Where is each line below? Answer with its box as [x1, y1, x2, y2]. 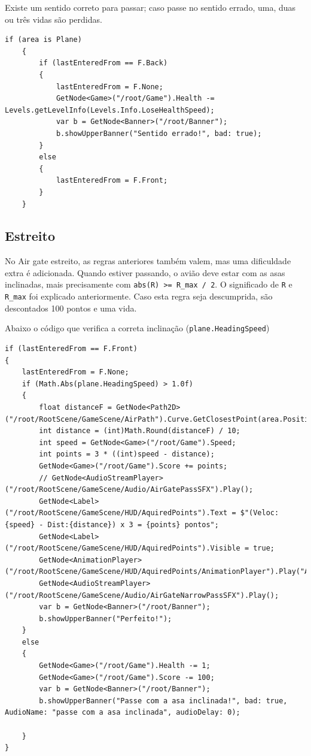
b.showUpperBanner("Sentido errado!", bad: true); [56, 129, 262, 138]
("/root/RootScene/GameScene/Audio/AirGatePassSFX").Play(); [5, 485, 254, 494]
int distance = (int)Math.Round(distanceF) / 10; [39, 427, 240, 436]
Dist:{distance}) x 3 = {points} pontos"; [47, 520, 219, 529]
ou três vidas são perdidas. [5, 13, 102, 25]
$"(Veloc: [240, 509, 279, 518]
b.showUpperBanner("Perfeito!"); [39, 614, 172, 623]
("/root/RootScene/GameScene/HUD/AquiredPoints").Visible [5, 544, 240, 553]
